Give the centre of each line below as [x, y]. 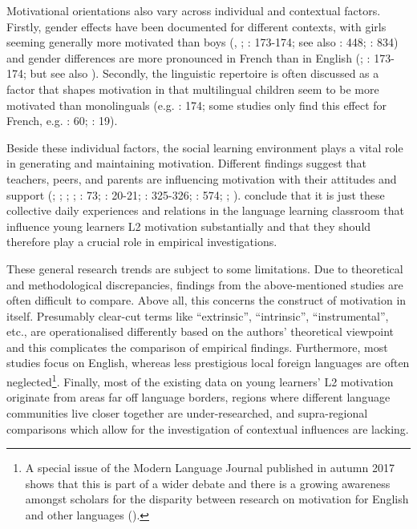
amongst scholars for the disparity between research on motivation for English [217, 499]
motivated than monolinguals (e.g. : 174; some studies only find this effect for [197, 105]
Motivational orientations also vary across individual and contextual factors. [194, 10]
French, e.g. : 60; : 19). [62, 121]
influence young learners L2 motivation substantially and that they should [189, 226]
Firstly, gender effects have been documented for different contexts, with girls [196, 26]
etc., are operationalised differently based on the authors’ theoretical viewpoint [200, 331]
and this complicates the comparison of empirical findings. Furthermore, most [197, 347]
